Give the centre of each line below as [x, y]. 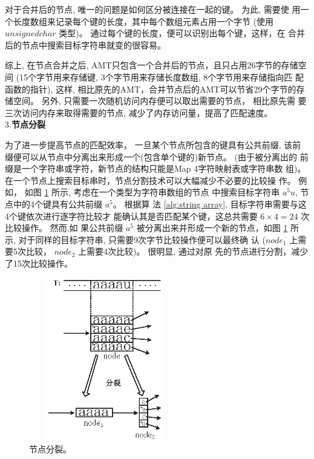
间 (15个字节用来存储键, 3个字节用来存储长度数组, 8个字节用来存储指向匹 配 [154, 76]
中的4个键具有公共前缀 [57, 203]
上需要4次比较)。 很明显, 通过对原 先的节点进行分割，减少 [193, 251]
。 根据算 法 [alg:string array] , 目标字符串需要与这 [210, 203]
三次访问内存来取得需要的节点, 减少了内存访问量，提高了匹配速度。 [139, 112]
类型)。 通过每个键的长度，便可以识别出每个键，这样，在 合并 [182, 33]
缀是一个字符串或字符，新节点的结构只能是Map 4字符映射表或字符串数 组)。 [155, 168]
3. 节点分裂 [25, 124]
